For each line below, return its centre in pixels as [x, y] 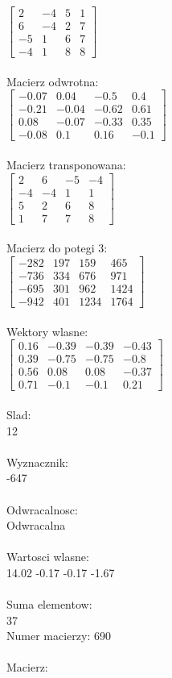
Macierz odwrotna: [53, 81]
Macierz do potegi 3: [57, 248]
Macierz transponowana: [66, 165]
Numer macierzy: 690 [59, 636]
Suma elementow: [49, 604]
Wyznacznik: [38, 462]
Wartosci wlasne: [48, 557]
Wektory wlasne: [47, 331]
